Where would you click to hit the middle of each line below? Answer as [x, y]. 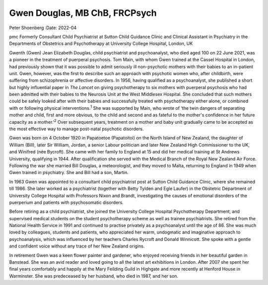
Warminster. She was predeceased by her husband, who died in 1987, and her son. [94, 276]
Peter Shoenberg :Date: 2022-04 [43, 28]
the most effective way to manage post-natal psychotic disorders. [76, 129]
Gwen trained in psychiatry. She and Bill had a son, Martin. [69, 173]
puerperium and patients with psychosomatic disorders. [66, 202]
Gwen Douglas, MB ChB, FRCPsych [83, 13]
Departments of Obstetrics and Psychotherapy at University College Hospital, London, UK [101, 44]
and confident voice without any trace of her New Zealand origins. [77, 246]
